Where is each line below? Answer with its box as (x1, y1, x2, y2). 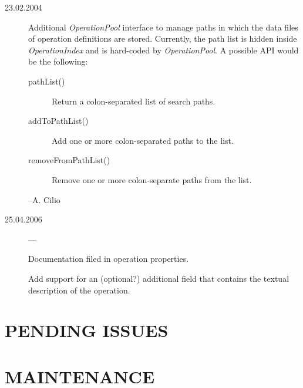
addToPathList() (28, 114, 89, 127)
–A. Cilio (28, 193, 60, 205)
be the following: (28, 55, 88, 68)
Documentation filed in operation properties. (28, 252, 189, 265)
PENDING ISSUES (5, 318, 169, 342)
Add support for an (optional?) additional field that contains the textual (28, 272, 289, 284)
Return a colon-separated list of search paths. (52, 95, 216, 107)
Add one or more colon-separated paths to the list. (52, 134, 234, 146)
